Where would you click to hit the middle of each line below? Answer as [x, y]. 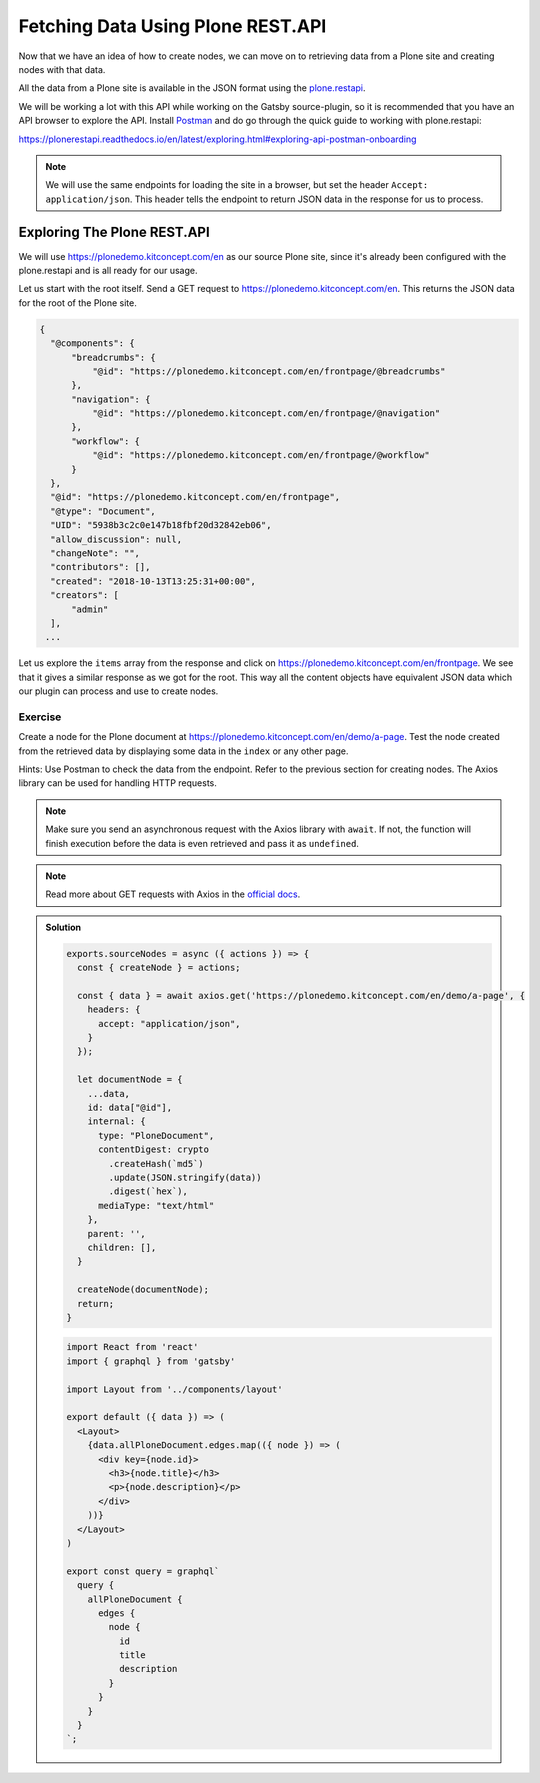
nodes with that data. [62, 69]
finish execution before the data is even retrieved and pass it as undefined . [202, 843]
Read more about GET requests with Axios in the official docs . [173, 894]
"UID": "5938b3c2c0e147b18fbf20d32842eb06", [161, 525]
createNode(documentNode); [143, 1289]
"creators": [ [85, 595]
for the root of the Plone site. [77, 302]
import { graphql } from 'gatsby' [151, 1361]
